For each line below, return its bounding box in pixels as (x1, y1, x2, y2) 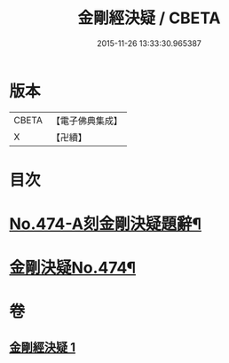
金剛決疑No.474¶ (9, 258, 136, 278)
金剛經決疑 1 (9, 339, 76, 355)
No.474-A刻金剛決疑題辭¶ (9, 214, 202, 234)
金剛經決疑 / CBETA (77, 8, 221, 28)
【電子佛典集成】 (51, 114, 122, 127)
